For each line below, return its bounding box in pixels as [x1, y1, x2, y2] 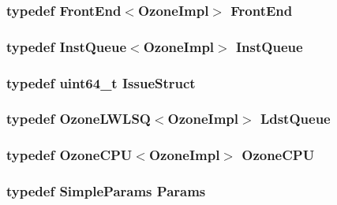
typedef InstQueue [6, 36, 127, 56]
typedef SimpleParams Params [6, 181, 206, 201]
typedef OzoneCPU [6, 145, 133, 165]
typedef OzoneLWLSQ [6, 109, 151, 129]
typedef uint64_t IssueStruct [6, 73, 196, 92]
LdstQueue [260, 109, 331, 129]
